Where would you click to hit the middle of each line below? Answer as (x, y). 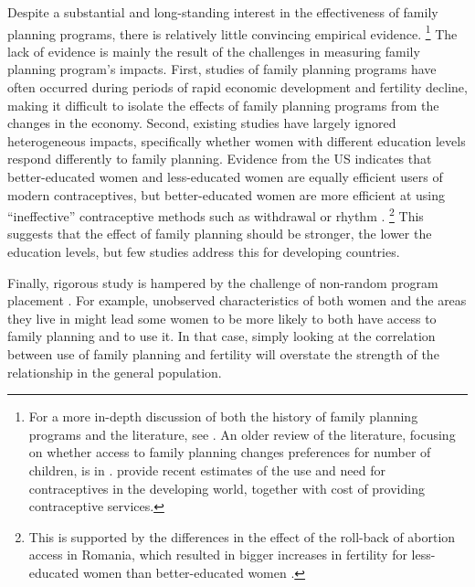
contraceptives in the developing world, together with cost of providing (227, 488)
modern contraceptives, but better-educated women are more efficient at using (227, 194)
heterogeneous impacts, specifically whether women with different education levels (237, 140)
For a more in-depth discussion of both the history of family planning (223, 416)
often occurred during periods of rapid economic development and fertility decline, (237, 87)
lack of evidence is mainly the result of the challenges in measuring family (214, 51)
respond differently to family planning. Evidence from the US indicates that (220, 159)
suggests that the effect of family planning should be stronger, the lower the (220, 234)
